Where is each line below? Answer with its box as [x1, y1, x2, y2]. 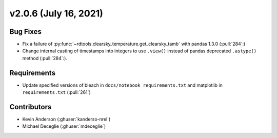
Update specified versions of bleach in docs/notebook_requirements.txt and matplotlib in [22, 82, 223, 88]
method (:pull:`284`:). [22, 55, 68, 61]
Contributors [9, 103, 52, 111]
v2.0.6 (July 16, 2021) [9, 8, 104, 19]
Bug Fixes [9, 27, 42, 36]
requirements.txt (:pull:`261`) [22, 89, 91, 95]
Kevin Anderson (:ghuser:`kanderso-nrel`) [22, 116, 111, 123]
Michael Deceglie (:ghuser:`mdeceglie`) [22, 123, 106, 129]
